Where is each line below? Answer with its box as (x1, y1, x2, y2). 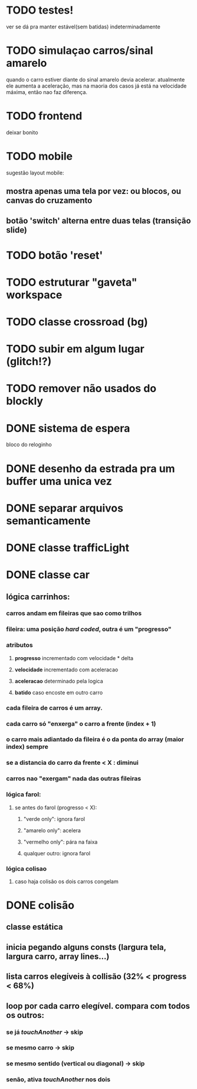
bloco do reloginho (6, 441, 52, 448)
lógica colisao (6, 864, 47, 873)
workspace (6, 288, 63, 302)
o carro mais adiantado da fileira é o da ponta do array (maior (6, 735, 185, 744)
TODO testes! (6, 4, 74, 17)
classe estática (6, 922, 63, 932)
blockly (6, 395, 43, 408)
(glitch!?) (6, 355, 52, 369)
